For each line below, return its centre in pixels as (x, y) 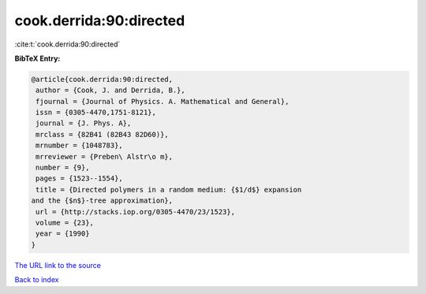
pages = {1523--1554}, (80, 179)
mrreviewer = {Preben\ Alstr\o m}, (105, 156)
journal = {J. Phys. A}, (84, 123)
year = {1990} (63, 234)
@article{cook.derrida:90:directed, (102, 79)
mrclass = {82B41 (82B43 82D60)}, (102, 134)
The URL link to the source (58, 265)
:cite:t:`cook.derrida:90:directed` (67, 44)
